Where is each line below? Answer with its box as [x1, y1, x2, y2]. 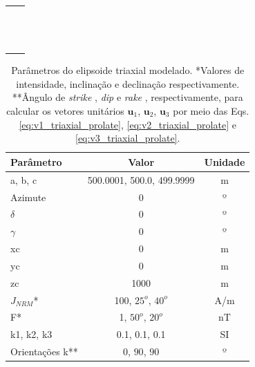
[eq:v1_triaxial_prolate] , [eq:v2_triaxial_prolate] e [19, 117, 236, 131]
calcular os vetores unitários [6, 104, 124, 118]
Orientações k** [10, 344, 78, 359]
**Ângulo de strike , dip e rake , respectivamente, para [12, 90, 243, 104]
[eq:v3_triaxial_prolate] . [75, 131, 180, 145]
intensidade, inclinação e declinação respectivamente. [16, 76, 240, 91]
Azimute [10, 189, 46, 204]
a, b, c [10, 172, 37, 187]
